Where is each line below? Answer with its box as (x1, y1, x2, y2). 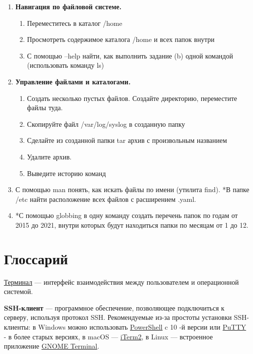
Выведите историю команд (27, 168, 106, 178)
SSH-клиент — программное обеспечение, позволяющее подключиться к (4, 302, 225, 313)
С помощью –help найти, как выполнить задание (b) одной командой (27, 50, 233, 60)
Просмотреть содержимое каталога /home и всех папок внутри (27, 34, 214, 44)
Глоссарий (4, 248, 68, 268)
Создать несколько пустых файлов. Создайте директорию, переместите (27, 93, 237, 103)
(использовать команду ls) (27, 60, 104, 70)
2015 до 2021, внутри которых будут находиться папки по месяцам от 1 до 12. (15, 219, 249, 230)
